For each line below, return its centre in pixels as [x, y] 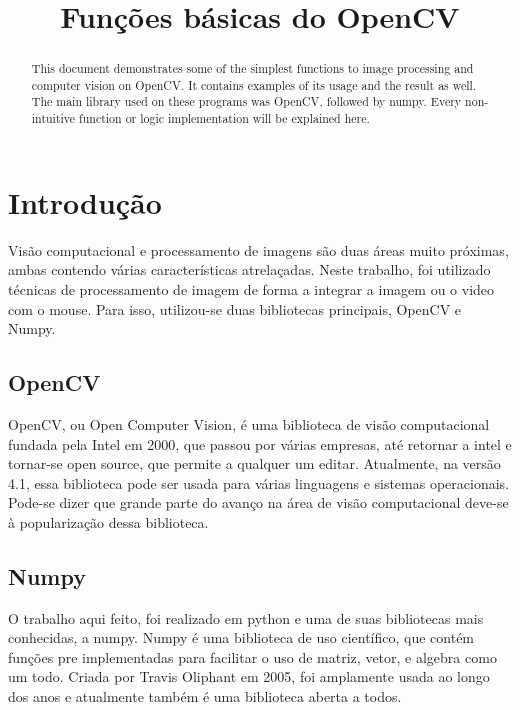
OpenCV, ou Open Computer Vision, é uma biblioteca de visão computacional [249, 423]
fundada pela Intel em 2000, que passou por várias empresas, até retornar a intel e [260, 443]
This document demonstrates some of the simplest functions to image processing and [252, 68]
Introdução [85, 201]
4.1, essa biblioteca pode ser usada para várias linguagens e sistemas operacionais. [259, 482]
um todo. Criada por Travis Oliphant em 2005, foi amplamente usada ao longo [249, 676]
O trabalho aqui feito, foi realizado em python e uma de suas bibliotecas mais [246, 617]
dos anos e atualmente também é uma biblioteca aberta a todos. [205, 696]
